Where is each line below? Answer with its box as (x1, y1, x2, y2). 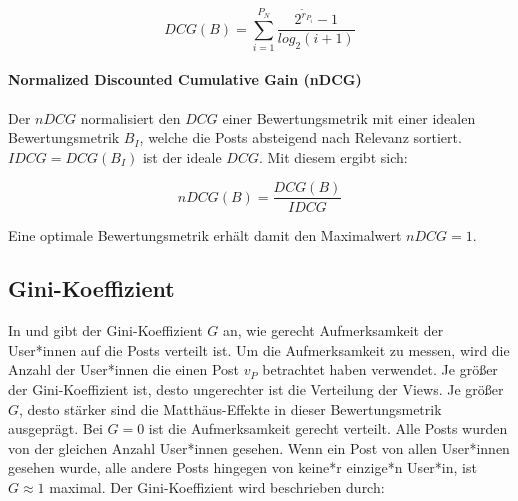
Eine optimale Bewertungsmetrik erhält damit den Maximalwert (8, 224, 402, 245)
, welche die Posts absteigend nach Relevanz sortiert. (139, 127, 462, 148)
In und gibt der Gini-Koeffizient (8, 320, 203, 341)
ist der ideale (142, 146, 222, 167)
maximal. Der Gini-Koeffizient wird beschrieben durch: (49, 477, 385, 498)
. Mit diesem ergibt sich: (258, 146, 408, 167)
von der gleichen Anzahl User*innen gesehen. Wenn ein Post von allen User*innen (8, 437, 510, 458)
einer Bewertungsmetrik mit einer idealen (222, 107, 476, 128)
